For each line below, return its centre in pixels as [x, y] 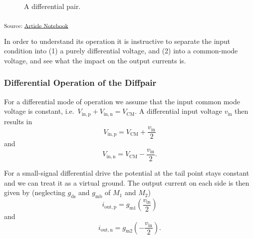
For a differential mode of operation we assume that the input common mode [122, 101]
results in [18, 121]
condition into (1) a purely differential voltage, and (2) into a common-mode [121, 51]
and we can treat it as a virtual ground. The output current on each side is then [127, 182]
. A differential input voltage [178, 111]
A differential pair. [52, 6]
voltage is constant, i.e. [39, 111]
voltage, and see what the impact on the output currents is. [95, 60]
